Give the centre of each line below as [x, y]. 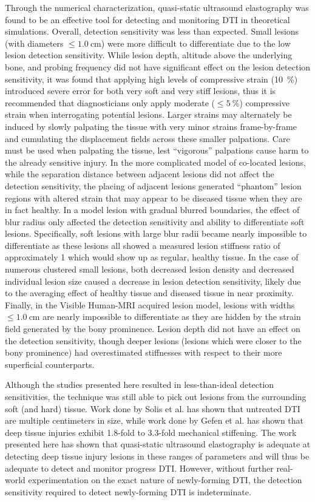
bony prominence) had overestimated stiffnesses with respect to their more [144, 352]
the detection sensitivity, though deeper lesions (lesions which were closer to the [153, 340]
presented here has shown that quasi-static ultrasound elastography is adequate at [158, 444]
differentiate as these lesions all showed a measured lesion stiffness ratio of [143, 245]
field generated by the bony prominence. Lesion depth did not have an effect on [153, 329]
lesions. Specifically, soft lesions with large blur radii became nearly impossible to [156, 233]
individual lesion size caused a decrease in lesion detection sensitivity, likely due [153, 281]
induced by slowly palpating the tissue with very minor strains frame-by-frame [151, 126]
